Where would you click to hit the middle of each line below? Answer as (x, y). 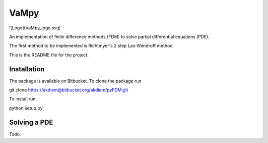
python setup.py (26, 108)
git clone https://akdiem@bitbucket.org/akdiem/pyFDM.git (69, 90)
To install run (22, 99)
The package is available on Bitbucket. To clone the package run (75, 81)
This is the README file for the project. (49, 55)
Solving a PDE (31, 122)
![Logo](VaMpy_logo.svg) (35, 28)
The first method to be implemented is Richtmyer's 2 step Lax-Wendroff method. (92, 46)
